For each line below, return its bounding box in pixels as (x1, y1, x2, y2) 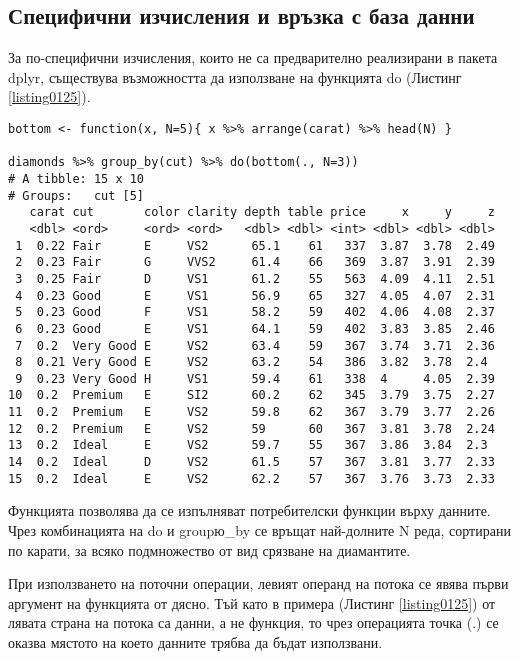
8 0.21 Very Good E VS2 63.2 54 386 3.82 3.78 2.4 (15, 355, 488, 370)
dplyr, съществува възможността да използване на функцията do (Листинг (8, 66, 462, 87)
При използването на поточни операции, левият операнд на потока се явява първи (8, 573, 509, 594)
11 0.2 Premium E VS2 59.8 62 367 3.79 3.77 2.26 (8, 405, 495, 420)
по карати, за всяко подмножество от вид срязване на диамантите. (8, 539, 411, 560)
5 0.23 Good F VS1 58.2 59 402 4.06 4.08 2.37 (15, 305, 495, 320)
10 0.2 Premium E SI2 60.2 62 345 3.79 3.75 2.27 (8, 388, 495, 403)
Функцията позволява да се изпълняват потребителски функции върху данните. (8, 500, 491, 521)
